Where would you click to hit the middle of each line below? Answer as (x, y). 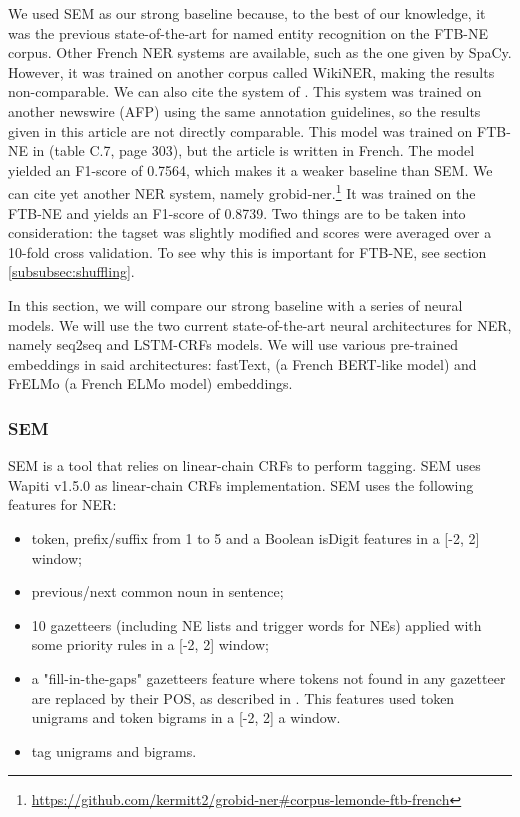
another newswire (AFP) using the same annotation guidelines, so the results (244, 110)
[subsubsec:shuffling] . (71, 271)
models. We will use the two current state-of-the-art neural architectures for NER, (260, 324)
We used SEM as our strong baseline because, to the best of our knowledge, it (247, 13)
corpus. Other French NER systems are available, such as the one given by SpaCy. (260, 52)
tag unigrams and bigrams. (114, 750)
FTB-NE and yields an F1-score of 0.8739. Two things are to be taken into (237, 212)
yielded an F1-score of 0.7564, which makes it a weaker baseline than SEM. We (250, 169)
